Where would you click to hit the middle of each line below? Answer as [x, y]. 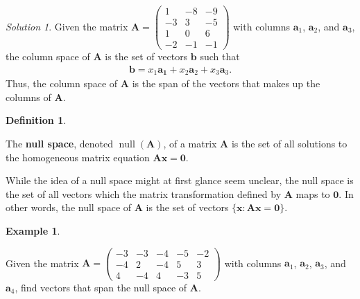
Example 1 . [33, 231]
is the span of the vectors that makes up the [226, 83]
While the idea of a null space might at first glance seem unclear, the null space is [180, 180]
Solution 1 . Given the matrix [67, 26]
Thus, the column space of [62, 83]
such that [220, 56]
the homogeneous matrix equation [78, 157]
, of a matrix [190, 144]
